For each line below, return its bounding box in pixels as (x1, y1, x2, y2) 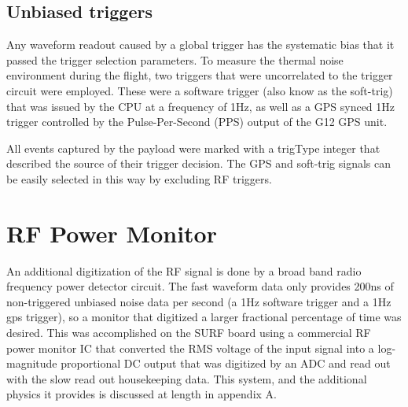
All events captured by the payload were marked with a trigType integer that (6, 139, 380, 156)
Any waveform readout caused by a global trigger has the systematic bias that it (6, 36, 395, 53)
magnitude (6, 355, 57, 372)
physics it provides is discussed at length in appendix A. (6, 386, 277, 402)
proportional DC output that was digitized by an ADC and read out (61, 355, 391, 372)
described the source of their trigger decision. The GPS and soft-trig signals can (6, 155, 391, 172)
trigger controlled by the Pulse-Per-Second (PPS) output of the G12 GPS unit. (6, 113, 388, 130)
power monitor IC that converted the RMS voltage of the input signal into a (6, 339, 374, 356)
